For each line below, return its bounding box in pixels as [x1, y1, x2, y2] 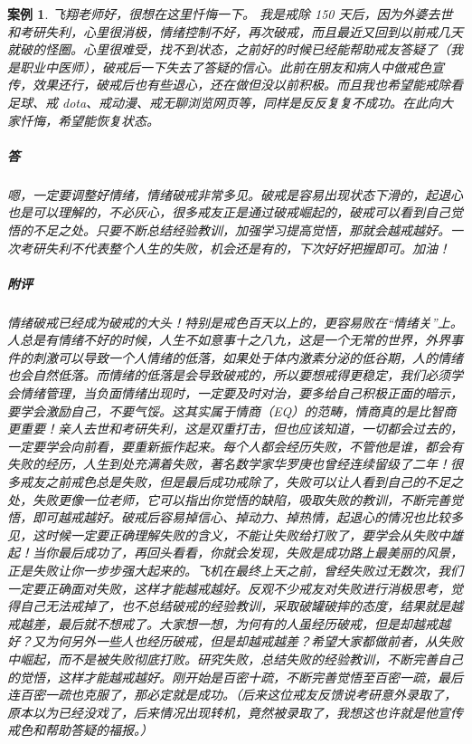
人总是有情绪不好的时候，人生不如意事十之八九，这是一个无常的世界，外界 [7, 330, 450, 349]
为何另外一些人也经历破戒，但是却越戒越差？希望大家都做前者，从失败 [44, 632, 463, 651]
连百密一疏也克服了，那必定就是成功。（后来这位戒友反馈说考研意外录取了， [7, 685, 457, 704]
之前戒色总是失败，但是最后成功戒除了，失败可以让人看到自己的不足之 [44, 472, 463, 491]
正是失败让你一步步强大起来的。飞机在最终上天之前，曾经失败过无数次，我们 [7, 560, 463, 579]
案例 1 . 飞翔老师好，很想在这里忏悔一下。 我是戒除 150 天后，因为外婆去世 [7, 5, 453, 23]
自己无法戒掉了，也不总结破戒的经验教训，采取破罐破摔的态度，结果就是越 [19, 596, 463, 615]
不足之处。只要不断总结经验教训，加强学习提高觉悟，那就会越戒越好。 [32, 220, 450, 239]
